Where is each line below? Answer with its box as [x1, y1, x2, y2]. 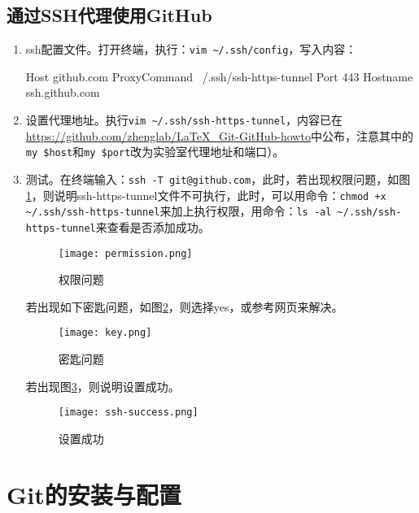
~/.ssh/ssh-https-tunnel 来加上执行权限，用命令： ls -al [25, 202, 332, 220]
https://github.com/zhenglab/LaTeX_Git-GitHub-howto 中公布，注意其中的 [25, 127, 413, 144]
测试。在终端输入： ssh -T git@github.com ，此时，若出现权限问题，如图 [25, 170, 411, 187]
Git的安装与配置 [7, 477, 181, 511]
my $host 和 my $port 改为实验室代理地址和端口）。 [25, 143, 285, 160]
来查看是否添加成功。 [95, 218, 210, 235]
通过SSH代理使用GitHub [7, 2, 212, 28]
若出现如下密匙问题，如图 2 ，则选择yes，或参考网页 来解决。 [25, 298, 343, 315]
